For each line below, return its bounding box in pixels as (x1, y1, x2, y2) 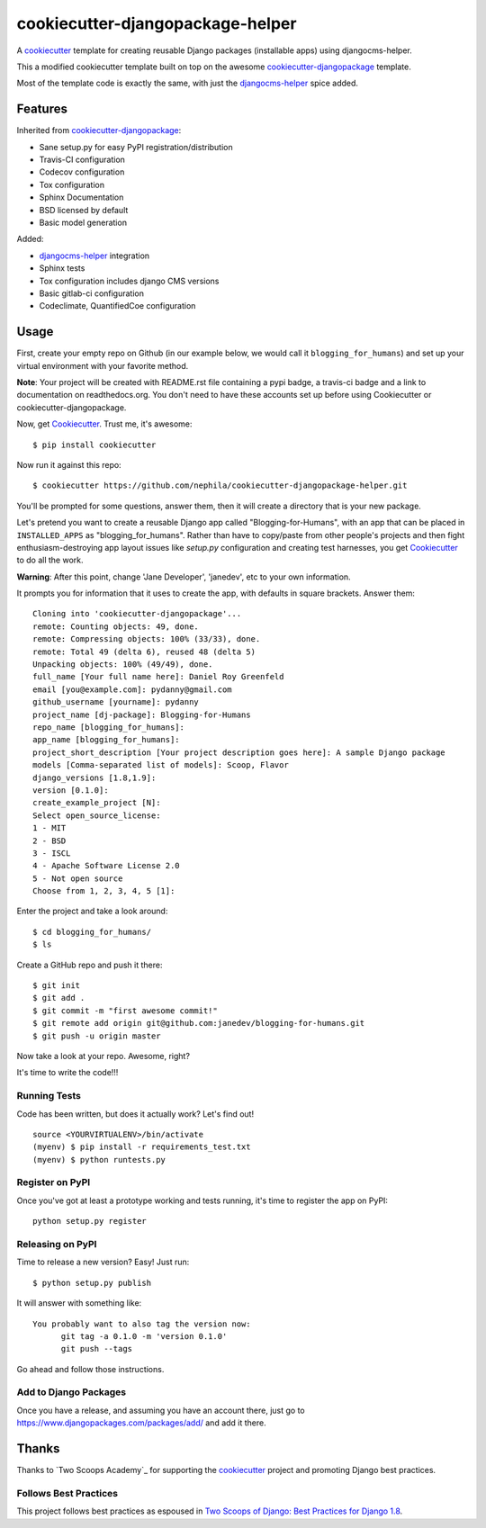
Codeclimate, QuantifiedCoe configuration (39, 301, 196, 311)
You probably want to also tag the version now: (32, 1318, 251, 1329)
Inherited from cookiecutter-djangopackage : (16, 125, 182, 136)
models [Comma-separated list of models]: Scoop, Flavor (32, 760, 290, 770)
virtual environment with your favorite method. (16, 360, 189, 371)
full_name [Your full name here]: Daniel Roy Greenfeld (32, 671, 284, 682)
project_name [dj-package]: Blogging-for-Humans (32, 709, 251, 720)
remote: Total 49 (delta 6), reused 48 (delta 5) (32, 646, 256, 657)
